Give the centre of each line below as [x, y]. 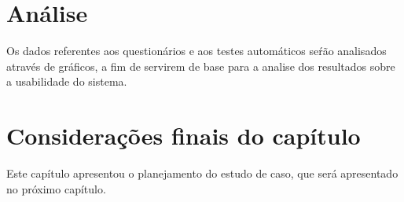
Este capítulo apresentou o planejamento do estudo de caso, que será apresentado [202, 173]
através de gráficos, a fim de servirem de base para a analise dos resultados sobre [201, 66]
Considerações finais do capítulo [184, 136]
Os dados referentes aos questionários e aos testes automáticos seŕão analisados [196, 51]
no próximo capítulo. [56, 188]
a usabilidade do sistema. [67, 81]
